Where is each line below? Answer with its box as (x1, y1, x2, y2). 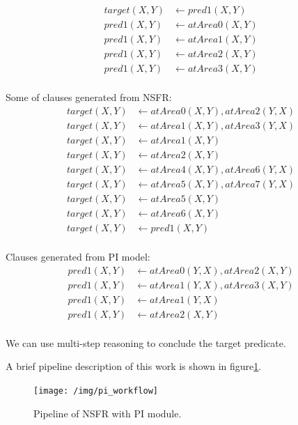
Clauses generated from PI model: (6, 249, 150, 264)
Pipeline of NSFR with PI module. (33, 405, 182, 420)
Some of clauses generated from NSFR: (6, 90, 172, 105)
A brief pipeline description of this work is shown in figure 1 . (6, 359, 262, 373)
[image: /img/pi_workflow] (33, 386, 158, 396)
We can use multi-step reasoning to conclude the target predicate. (6, 335, 286, 350)
